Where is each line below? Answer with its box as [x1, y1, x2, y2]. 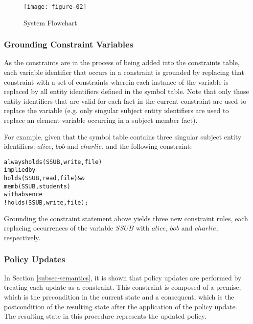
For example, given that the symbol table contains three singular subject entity [4, 131, 242, 141]
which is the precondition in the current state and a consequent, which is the [4, 291, 234, 301]
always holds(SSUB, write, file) [4, 158, 102, 165]
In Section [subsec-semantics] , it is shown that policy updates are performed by [4, 272, 242, 282]
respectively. [4, 232, 41, 242]
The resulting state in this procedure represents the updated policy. [4, 311, 207, 321]
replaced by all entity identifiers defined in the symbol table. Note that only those [4, 86, 249, 96]
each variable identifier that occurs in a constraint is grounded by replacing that [4, 67, 244, 77]
